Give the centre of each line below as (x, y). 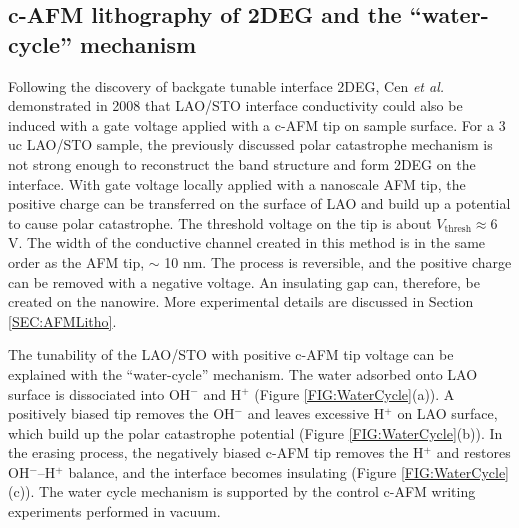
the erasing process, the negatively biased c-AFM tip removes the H (216, 452)
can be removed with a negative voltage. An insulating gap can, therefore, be (244, 281)
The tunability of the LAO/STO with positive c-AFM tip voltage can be (231, 354)
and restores (473, 452)
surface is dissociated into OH (99, 393)
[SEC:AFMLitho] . (62, 320)
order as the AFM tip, (76, 261)
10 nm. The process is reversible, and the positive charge (338, 261)
